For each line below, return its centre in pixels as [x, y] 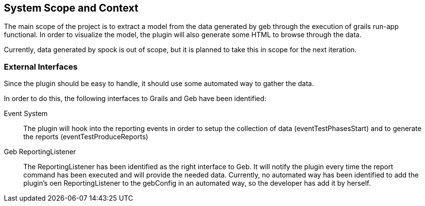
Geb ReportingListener [40, 152]
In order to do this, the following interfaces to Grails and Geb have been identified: [135, 99]
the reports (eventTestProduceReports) [86, 137]
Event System [26, 114]
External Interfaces [41, 66]
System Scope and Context [71, 8]
